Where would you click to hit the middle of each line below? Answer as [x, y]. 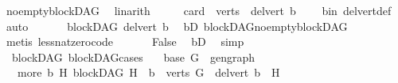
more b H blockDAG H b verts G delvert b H [148, 72]
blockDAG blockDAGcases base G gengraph [133, 57]
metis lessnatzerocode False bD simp [125, 41]
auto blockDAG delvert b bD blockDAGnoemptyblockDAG [177, 26]
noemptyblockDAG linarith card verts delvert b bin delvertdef [199, 10]
